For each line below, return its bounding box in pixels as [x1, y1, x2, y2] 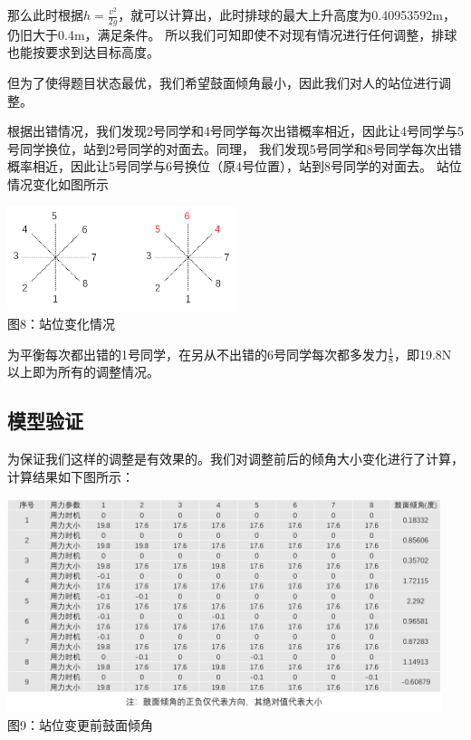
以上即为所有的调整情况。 [7, 362, 159, 381]
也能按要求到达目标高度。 [7, 43, 159, 62]
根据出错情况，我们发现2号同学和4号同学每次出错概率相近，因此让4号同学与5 [7, 121, 464, 140]
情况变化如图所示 [7, 174, 109, 193]
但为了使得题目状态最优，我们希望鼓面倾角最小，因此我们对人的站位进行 [7, 73, 438, 92]
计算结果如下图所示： [7, 466, 134, 485]
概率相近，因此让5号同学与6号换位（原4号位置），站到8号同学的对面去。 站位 [7, 157, 462, 176]
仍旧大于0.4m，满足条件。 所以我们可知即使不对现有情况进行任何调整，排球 [7, 24, 457, 43]
